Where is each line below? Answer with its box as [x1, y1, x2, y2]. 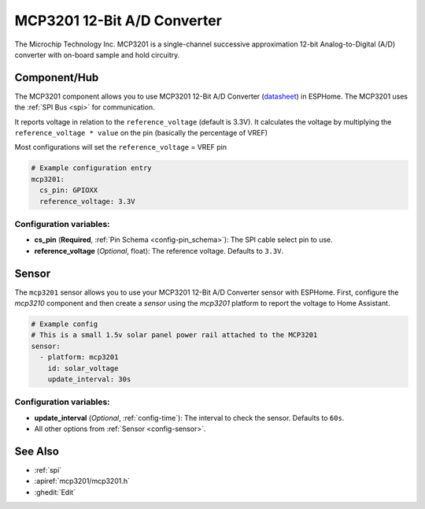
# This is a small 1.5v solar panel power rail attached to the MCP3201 [31, 331, 318, 340]
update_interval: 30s [47, 374, 131, 384]
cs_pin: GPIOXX [39, 186, 98, 195]
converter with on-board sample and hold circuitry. [14, 50, 180, 59]
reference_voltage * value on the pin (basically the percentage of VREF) [14, 128, 268, 138]
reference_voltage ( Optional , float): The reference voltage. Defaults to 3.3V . [34, 246, 283, 255]
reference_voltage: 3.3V [39, 197, 135, 206]
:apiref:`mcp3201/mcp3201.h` [34, 477, 130, 486]
